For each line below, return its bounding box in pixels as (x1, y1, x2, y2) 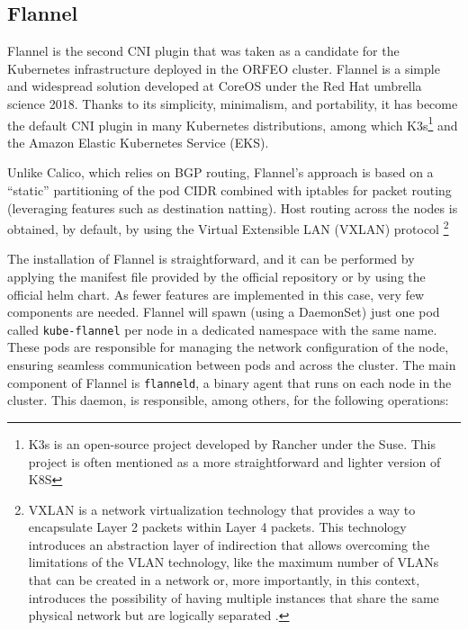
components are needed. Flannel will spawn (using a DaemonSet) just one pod (7, 302, 440, 321)
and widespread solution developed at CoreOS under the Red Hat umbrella (7, 76, 422, 95)
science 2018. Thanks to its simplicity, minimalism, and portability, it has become (7, 94, 458, 112)
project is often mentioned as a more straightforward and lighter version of (28, 452, 441, 471)
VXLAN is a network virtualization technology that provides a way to (28, 499, 416, 518)
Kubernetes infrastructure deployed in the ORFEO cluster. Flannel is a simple (7, 58, 440, 77)
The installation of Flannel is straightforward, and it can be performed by (7, 249, 415, 268)
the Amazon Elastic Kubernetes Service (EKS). (7, 132, 269, 151)
